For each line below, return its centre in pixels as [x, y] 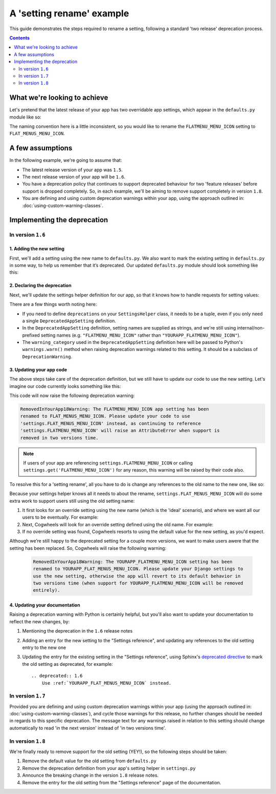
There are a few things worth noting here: [53, 305]
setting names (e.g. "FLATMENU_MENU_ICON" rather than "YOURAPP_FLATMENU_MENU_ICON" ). [141, 335]
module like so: [26, 117]
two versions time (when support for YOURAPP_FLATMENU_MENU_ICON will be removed [138, 583]
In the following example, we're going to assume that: [66, 160]
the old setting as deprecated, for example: [68, 664]
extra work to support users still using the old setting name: [72, 501]
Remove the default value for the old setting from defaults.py [89, 761]
